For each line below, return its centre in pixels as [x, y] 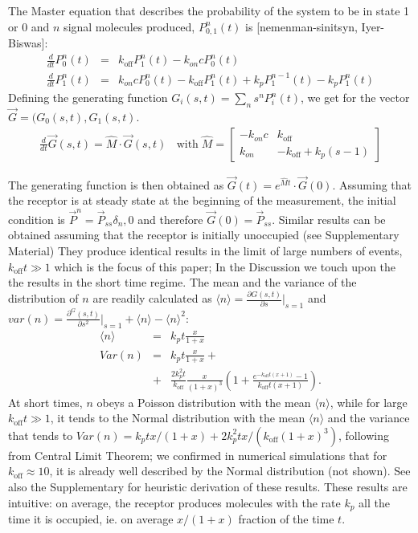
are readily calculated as [152, 298]
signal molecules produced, [129, 26]
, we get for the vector [355, 97]
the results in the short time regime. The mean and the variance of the [182, 282]
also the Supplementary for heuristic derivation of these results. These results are [208, 486]
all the [374, 502]
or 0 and [29, 26]
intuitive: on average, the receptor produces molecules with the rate [174, 502]
